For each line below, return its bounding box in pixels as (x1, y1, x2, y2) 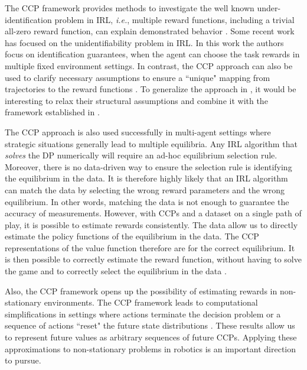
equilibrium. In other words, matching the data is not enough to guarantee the (5, 195, 289, 207)
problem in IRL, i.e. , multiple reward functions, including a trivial (54, 13, 295, 25)
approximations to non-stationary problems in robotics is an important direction (5, 342, 296, 355)
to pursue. (5, 354, 41, 366)
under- (257, 2, 281, 14)
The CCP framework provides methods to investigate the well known (5, 2, 254, 14)
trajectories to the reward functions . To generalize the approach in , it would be (5, 83, 296, 95)
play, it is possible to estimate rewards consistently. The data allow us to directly (5, 218, 298, 231)
